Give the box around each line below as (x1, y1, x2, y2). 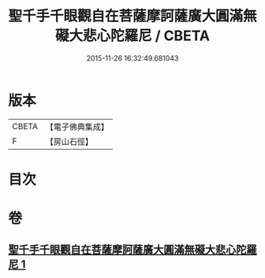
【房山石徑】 (45, 135, 93, 146)
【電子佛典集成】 (45, 121, 109, 132)
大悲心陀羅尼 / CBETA (69, 27, 211, 45)
